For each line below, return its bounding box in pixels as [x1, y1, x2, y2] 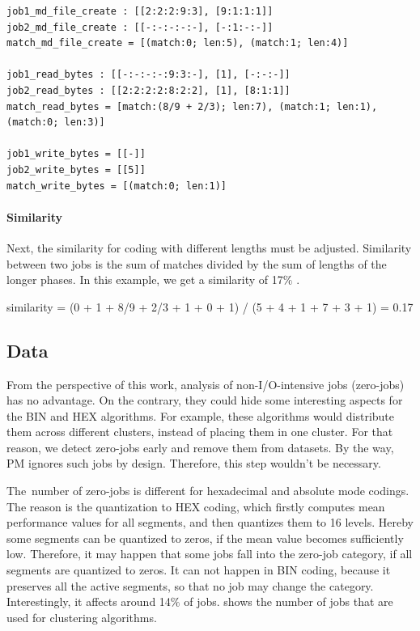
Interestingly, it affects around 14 [6, 593, 171, 610]
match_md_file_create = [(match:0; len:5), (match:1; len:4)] [6, 37, 349, 49]
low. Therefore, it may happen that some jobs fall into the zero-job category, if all [6, 545, 413, 562]
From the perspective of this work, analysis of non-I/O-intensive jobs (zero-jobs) [6, 375, 405, 392]
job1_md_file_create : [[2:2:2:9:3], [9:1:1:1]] [6, 6, 274, 17]
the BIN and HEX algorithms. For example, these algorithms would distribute [6, 407, 395, 424]
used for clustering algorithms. [6, 608, 157, 625]
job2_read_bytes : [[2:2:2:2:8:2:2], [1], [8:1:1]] [6, 84, 291, 96]
